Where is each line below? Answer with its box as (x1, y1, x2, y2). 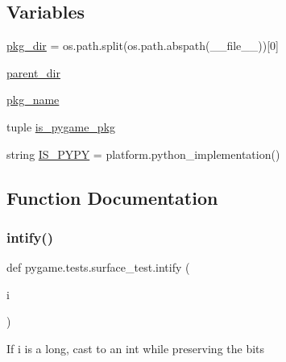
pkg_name (6, 91, 60, 108)
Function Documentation (6, 185, 218, 210)
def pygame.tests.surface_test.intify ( (6, 259, 190, 276)
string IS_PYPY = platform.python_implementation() (6, 145, 280, 162)
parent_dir (6, 64, 60, 81)
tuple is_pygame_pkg (6, 118, 116, 135)
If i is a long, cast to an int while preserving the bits (6, 339, 265, 356)
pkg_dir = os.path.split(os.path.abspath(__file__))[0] (6, 37, 279, 54)
